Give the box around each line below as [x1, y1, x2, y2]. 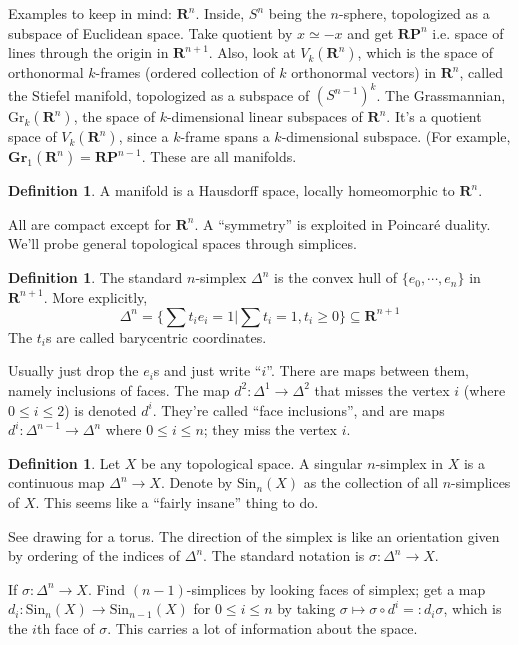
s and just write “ [153, 360, 262, 381]
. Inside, [195, 3, 245, 23]
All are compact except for [8, 213, 172, 234]
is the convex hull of [274, 267, 398, 288]
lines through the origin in [8, 42, 169, 63]
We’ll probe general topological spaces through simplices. [8, 233, 357, 254]
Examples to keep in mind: [8, 3, 172, 23]
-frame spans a [180, 126, 270, 147]
